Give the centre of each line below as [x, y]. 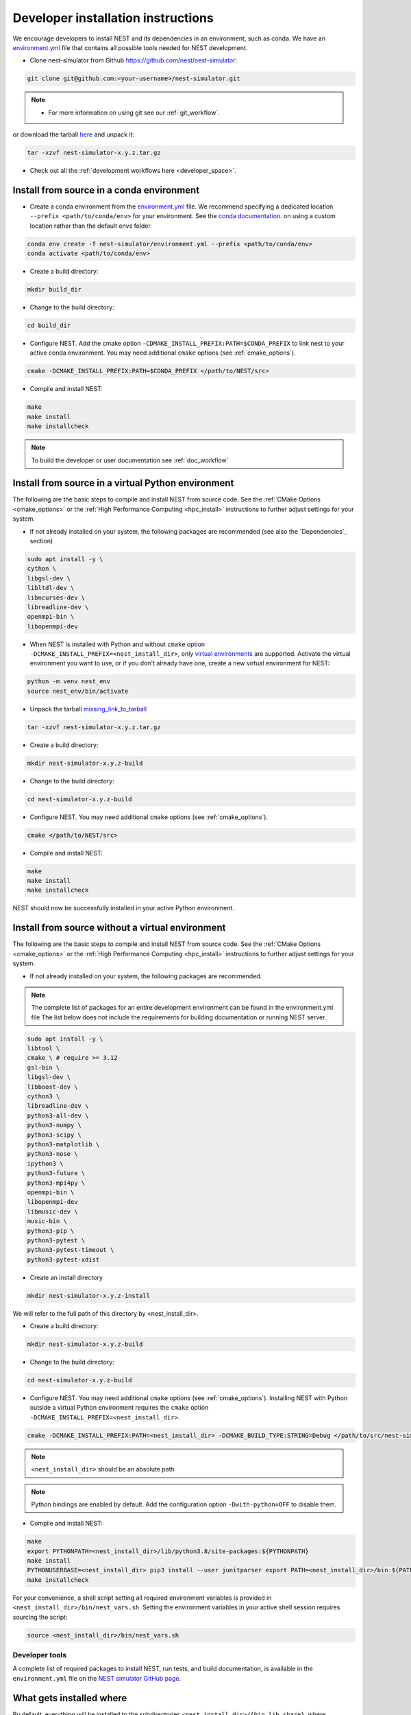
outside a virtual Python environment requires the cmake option [119, 1408]
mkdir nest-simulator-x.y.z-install [89, 1296]
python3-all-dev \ [58, 1115]
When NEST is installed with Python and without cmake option [117, 644]
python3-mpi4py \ [56, 1183]
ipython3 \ [45, 1163]
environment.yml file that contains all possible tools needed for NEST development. [130, 47]
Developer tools [40, 1655]
